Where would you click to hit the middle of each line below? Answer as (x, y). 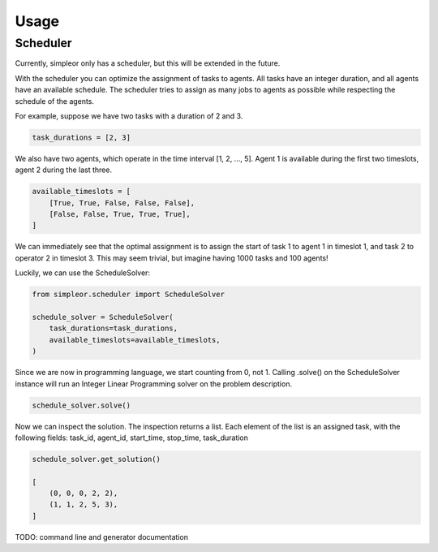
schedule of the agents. (55, 101)
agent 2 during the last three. (64, 170)
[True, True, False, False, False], (122, 203)
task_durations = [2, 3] (82, 137)
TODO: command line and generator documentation (101, 537)
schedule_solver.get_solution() (97, 459)
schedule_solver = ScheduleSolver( (103, 317)
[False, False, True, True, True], (120, 214)
